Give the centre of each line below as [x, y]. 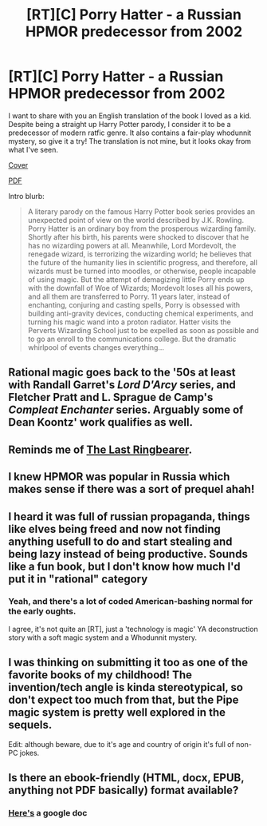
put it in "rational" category [78, 579]
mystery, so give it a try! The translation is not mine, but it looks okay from [130, 141]
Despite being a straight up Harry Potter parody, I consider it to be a [120, 124]
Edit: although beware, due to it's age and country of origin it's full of [122, 744]
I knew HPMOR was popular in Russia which [119, 477]
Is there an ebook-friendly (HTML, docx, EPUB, [126, 778]
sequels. [30, 725]
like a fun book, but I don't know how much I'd [124, 566]
